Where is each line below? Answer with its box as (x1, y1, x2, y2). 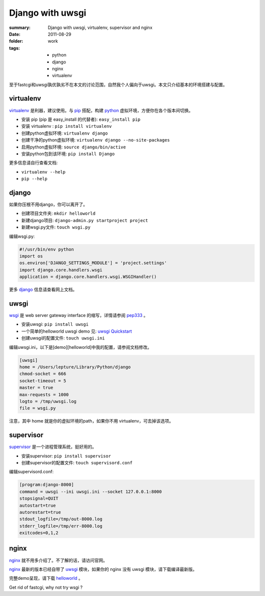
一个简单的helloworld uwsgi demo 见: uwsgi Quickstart (21, 328, 132, 334)
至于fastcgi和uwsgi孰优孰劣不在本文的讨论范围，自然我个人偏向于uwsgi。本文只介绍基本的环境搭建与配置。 (9, 82, 228, 87)
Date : (9, 31, 21, 37)
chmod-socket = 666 (19, 371, 66, 377)
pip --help (21, 176, 48, 182)
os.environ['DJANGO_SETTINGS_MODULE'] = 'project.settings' (19, 260, 167, 266)
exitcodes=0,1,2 (19, 530, 59, 536)
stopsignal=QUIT (19, 496, 59, 501)
